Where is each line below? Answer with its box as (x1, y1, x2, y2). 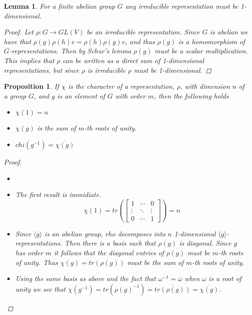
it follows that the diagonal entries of (54, 248, 164, 258)
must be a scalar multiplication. (154, 46, 248, 56)
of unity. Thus (15, 257, 58, 267)
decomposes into (118, 228, 166, 238)
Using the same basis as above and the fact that (15, 273, 156, 283)
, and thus (125, 36, 155, 46)
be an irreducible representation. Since (86, 27, 200, 37)
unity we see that (15, 283, 66, 294)
